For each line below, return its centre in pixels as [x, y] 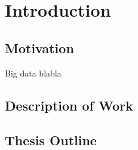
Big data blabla [33, 73]
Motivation [39, 48]
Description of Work [69, 105]
